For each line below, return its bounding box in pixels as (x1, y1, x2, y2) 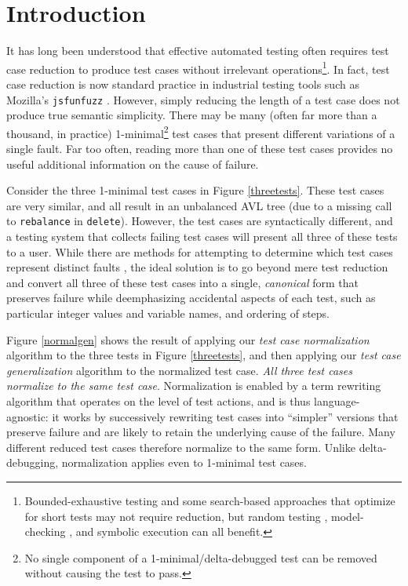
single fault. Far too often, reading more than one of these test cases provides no (6, 140, 393, 157)
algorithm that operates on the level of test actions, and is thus (6, 393, 311, 409)
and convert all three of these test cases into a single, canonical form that (6, 274, 359, 290)
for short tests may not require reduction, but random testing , (24, 508, 328, 524)
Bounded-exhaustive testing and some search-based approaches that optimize (24, 493, 395, 508)
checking (24, 523, 66, 540)
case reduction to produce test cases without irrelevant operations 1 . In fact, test (6, 58, 390, 77)
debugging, (6, 454, 59, 471)
